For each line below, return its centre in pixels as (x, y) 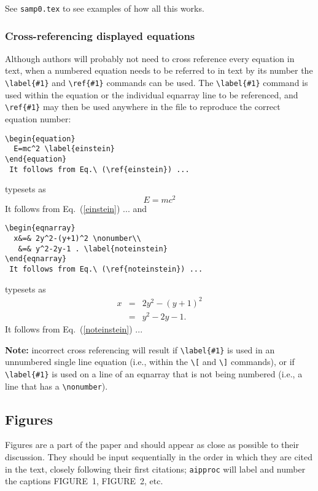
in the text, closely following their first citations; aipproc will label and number (155, 469)
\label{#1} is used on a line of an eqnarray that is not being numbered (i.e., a (154, 373)
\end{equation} (36, 159)
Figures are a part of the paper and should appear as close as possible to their (152, 445)
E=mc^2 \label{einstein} (64, 149)
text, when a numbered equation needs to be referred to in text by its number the (159, 70)
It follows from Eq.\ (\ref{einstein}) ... (99, 169)
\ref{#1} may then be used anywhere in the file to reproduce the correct (143, 107)
